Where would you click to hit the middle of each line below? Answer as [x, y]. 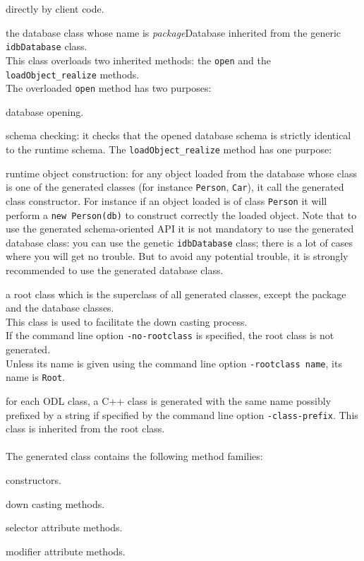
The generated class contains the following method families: [134, 456]
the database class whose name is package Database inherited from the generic [174, 32]
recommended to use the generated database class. [115, 270]
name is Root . [35, 377]
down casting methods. [55, 503]
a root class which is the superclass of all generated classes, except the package [176, 294]
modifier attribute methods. [66, 551]
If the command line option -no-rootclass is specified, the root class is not [170, 335]
